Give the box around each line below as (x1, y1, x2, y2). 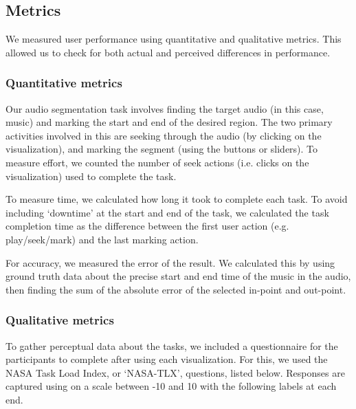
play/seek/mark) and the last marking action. (5, 232, 199, 246)
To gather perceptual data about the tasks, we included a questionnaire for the (5, 338, 338, 353)
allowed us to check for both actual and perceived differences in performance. (5, 45, 331, 59)
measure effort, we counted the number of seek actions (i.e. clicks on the (5, 155, 309, 169)
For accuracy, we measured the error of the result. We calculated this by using (5, 255, 335, 269)
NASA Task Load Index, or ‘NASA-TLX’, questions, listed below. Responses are (5, 365, 345, 379)
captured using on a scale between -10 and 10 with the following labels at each (5, 379, 337, 393)
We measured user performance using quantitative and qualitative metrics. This (5, 32, 342, 46)
